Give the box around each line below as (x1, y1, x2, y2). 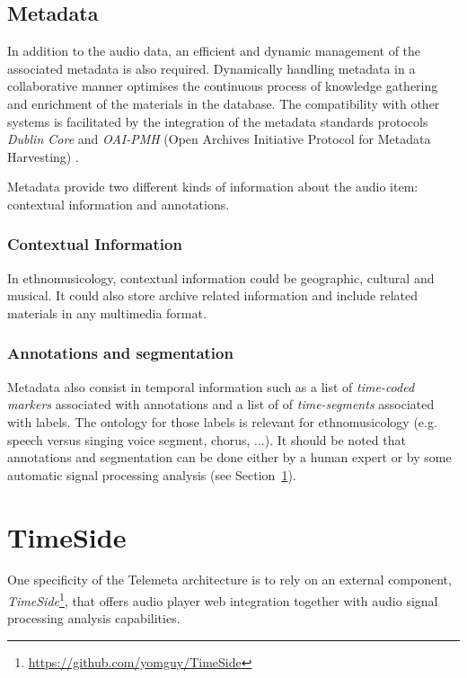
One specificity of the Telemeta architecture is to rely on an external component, (7, 570, 452, 589)
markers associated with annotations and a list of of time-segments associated (7, 395, 435, 414)
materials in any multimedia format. (7, 303, 207, 322)
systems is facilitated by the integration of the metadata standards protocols (7, 112, 428, 130)
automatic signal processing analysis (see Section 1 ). (7, 465, 296, 484)
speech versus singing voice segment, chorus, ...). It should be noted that (7, 430, 406, 449)
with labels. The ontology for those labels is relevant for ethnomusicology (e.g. (7, 412, 437, 431)
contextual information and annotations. (7, 194, 230, 213)
